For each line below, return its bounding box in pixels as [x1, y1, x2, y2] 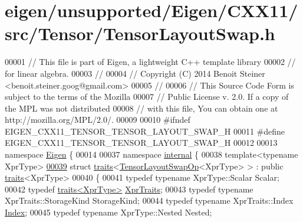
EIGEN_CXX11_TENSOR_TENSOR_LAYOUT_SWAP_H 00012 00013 [5, 136, 278, 149]
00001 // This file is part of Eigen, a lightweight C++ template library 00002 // [5, 56, 296, 68]
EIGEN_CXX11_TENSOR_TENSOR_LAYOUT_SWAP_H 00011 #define [5, 125, 285, 137]
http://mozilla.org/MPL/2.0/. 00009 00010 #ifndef [5, 113, 190, 126]
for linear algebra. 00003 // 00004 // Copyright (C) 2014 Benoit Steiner [5, 67, 265, 79]
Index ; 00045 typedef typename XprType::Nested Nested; [5, 206, 212, 218]
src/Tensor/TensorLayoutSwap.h [5, 21, 275, 45]
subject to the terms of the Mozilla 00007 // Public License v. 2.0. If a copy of [5, 90, 289, 103]
